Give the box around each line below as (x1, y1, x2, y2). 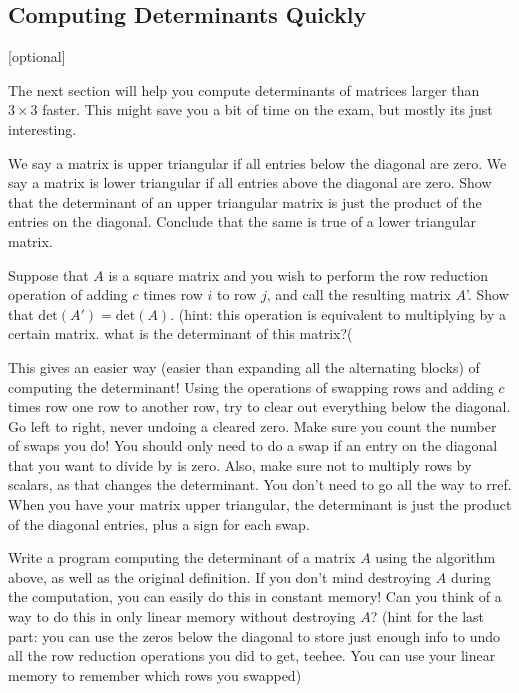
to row (217, 284, 257, 305)
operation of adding (8, 284, 128, 305)
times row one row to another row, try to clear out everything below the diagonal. (8, 396, 511, 417)
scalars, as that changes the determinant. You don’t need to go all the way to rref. (8, 474, 512, 495)
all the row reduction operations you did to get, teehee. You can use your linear (8, 645, 496, 666)
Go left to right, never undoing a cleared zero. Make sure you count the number (8, 415, 497, 436)
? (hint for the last (370, 606, 485, 627)
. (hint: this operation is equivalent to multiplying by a (170, 303, 507, 324)
